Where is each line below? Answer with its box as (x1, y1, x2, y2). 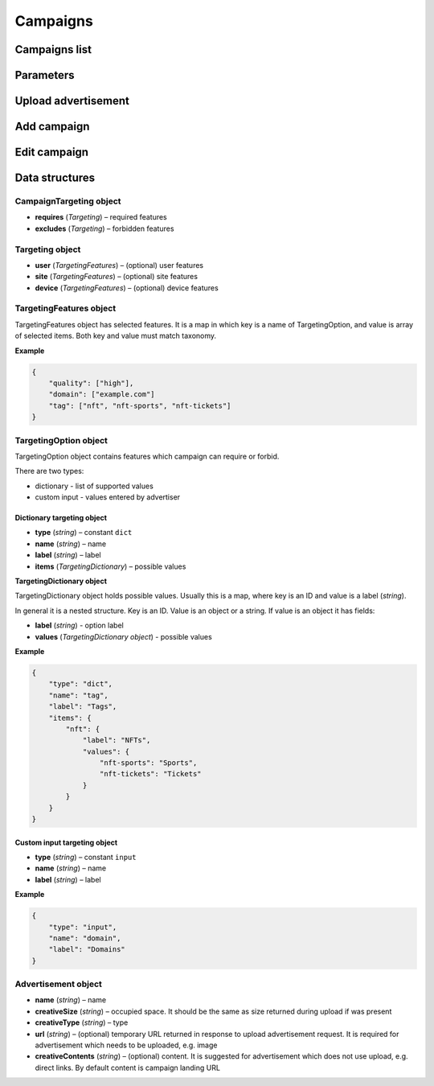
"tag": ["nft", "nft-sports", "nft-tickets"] (48, 401, 231, 410)
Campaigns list (14, 43, 92, 56)
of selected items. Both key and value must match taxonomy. (14, 331, 217, 341)
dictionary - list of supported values (35, 481, 154, 491)
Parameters (14, 68, 75, 82)
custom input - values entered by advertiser (35, 492, 181, 502)
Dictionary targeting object (14, 513, 108, 523)
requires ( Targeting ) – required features (35, 212, 168, 222)
